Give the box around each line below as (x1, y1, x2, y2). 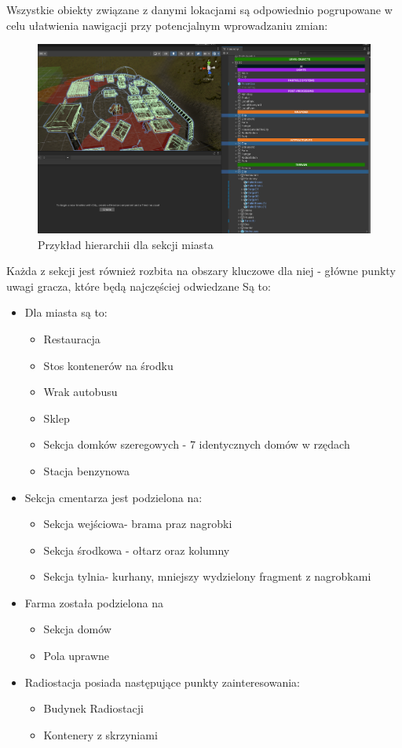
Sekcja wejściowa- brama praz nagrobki (43, 515, 232, 532)
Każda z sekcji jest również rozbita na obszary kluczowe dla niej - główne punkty (6, 262, 396, 279)
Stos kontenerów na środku (43, 357, 174, 373)
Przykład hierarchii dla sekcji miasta (38, 236, 214, 252)
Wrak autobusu (43, 383, 118, 400)
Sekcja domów (43, 621, 111, 637)
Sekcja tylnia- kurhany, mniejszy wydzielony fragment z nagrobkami (43, 568, 371, 585)
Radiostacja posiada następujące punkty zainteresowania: (24, 673, 300, 690)
